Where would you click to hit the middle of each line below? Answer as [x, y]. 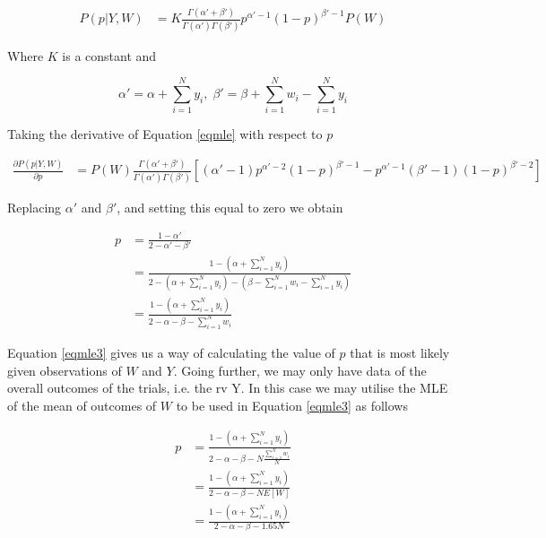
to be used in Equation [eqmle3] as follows [292, 405]
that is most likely [400, 352]
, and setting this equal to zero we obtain [230, 207]
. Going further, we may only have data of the [300, 370]
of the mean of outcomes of [82, 405]
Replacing [35, 207]
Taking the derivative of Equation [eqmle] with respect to [165, 134]
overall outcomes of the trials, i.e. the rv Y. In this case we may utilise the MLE [228, 388]
